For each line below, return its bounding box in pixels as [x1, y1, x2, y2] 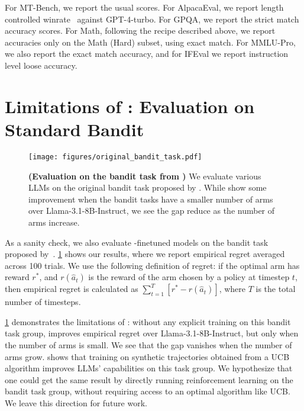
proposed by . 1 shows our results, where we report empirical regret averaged [5, 248, 285, 260]
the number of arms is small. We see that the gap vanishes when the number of [5, 339, 292, 351]
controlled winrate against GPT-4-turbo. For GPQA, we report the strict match [5, 12, 299, 25]
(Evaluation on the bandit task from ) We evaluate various [28, 169, 261, 182]
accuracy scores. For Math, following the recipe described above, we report [5, 24, 276, 37]
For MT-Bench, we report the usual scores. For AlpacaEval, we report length [5, 1, 284, 13]
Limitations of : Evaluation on [5, 94, 255, 118]
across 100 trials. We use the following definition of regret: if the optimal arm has [5, 259, 300, 271]
